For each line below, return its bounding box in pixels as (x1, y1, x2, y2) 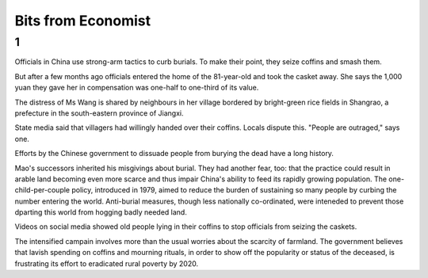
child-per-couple (14, 185, 71, 195)
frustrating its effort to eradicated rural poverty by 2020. (14, 258, 199, 268)
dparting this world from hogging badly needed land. (14, 208, 188, 217)
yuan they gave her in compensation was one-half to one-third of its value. (14, 83, 259, 93)
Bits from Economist (14, 12, 151, 29)
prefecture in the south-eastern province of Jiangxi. (14, 108, 184, 118)
